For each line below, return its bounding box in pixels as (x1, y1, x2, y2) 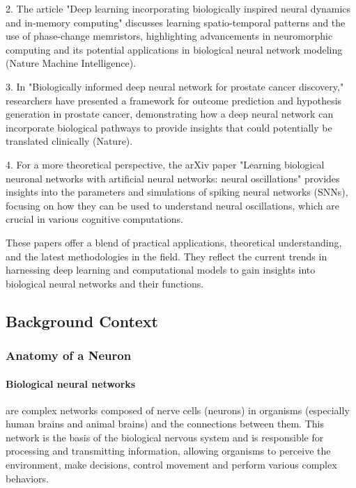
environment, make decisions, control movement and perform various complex (6, 457, 337, 472)
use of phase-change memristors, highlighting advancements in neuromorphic (6, 29, 333, 43)
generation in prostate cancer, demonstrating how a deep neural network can (6, 107, 334, 121)
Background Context (6, 310, 158, 331)
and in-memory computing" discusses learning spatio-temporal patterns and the (6, 15, 346, 29)
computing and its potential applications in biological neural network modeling (6, 42, 343, 56)
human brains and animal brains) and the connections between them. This (6, 416, 324, 431)
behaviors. (6, 471, 49, 485)
